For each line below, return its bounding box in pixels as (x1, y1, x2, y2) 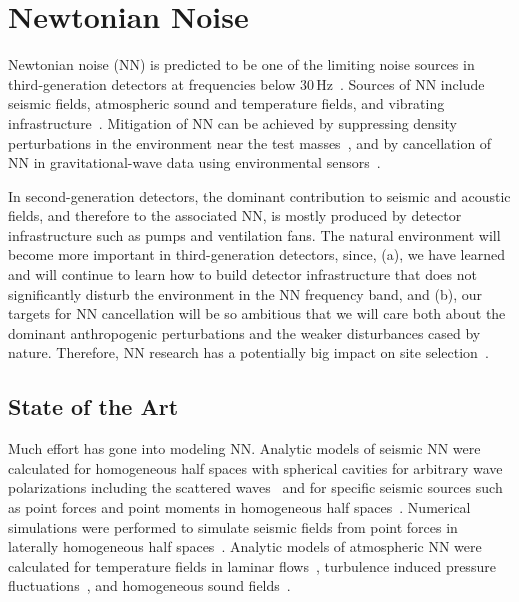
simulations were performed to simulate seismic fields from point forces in (8, 516, 458, 537)
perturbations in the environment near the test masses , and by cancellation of (8, 132, 492, 153)
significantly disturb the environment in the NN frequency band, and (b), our (8, 283, 483, 304)
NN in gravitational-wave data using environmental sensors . (8, 152, 381, 173)
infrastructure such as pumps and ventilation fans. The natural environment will (8, 224, 501, 245)
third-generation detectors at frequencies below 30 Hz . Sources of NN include (8, 73, 485, 94)
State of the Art (8, 391, 179, 422)
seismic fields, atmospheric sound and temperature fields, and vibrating (8, 93, 445, 114)
